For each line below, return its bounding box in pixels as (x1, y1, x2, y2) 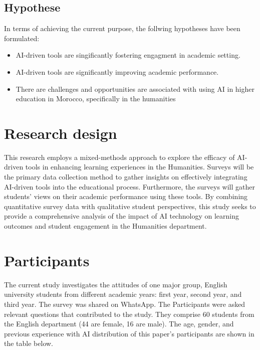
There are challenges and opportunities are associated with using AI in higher (16, 83, 254, 94)
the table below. (4, 338, 53, 348)
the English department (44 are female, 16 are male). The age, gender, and (4, 318, 234, 329)
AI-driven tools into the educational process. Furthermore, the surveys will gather (4, 181, 255, 192)
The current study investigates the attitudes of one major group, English (4, 279, 227, 289)
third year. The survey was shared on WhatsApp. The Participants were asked (4, 298, 245, 309)
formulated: (4, 33, 40, 43)
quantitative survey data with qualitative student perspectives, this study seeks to (4, 201, 256, 211)
